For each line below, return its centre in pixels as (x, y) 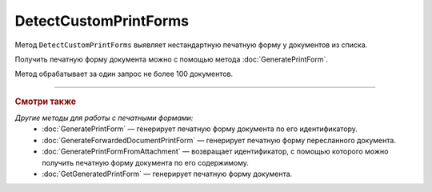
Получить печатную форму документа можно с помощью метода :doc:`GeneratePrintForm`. (171, 59)
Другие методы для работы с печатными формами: (104, 118)
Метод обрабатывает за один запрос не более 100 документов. (124, 74)
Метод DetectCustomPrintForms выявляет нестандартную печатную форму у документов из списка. (191, 45)
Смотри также (46, 102)
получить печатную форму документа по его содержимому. (146, 162)
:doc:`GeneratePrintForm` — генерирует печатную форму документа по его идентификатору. (200, 129)
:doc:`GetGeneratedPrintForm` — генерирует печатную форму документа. (167, 174)
